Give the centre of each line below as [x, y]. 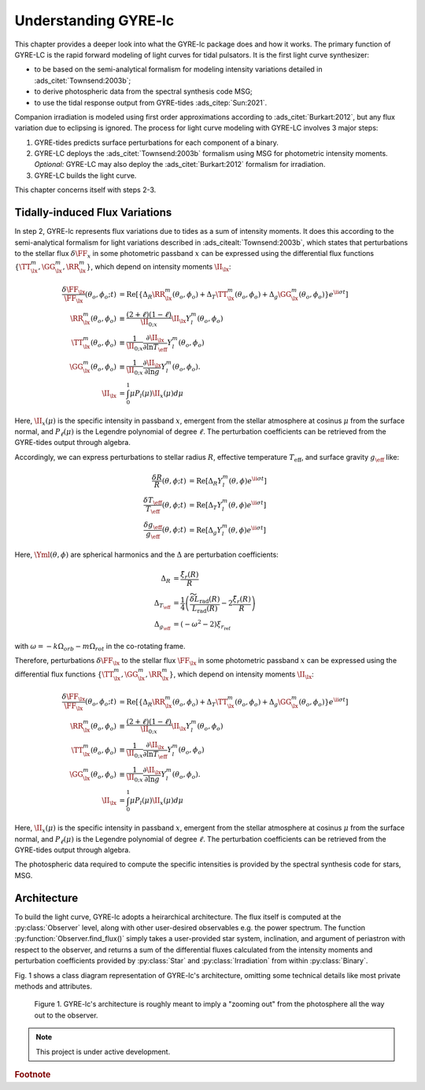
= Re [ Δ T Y [206, 506]
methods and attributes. [53, 986]
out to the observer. [66, 1015]
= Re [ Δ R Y [206, 482]
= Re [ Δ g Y [206, 531]
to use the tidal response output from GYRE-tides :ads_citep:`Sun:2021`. [151, 102]
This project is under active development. [103, 1051]
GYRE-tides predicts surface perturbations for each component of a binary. [156, 143]
